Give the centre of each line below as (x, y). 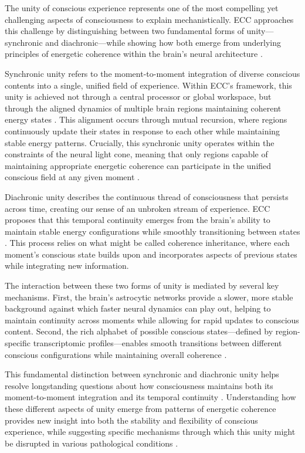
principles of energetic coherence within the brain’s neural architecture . (134, 54)
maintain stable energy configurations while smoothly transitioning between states (152, 231)
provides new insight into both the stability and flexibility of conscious (131, 420)
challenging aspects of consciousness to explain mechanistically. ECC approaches (149, 19)
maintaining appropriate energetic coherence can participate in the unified (138, 165)
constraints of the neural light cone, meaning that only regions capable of (136, 154)
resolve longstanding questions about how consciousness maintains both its (139, 385)
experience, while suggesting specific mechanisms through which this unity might (150, 432)
